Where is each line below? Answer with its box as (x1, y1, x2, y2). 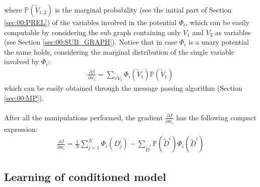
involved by (4, 56, 39, 67)
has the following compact (176, 112, 256, 122)
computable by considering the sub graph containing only (4, 27, 181, 37)
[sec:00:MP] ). (4, 92, 44, 103)
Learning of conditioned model (4, 168, 166, 184)
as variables (215, 27, 251, 37)
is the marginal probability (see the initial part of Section (55, 5, 232, 15)
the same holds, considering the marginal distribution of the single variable (4, 46, 234, 57)
